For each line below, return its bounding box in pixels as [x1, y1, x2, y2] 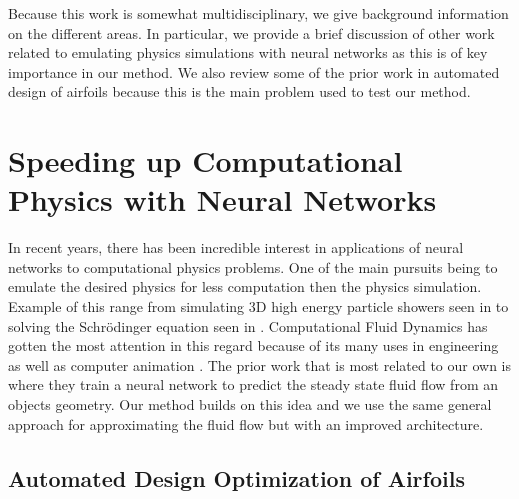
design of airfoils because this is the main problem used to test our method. [8, 81, 471, 102]
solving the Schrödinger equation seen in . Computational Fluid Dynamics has [8, 315, 488, 336]
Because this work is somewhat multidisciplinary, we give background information [8, 3, 509, 23]
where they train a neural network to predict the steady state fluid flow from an [8, 374, 498, 395]
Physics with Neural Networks [8, 179, 437, 220]
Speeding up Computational [8, 140, 403, 181]
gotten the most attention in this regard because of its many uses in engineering [8, 335, 499, 356]
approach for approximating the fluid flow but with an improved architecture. [8, 413, 484, 434]
